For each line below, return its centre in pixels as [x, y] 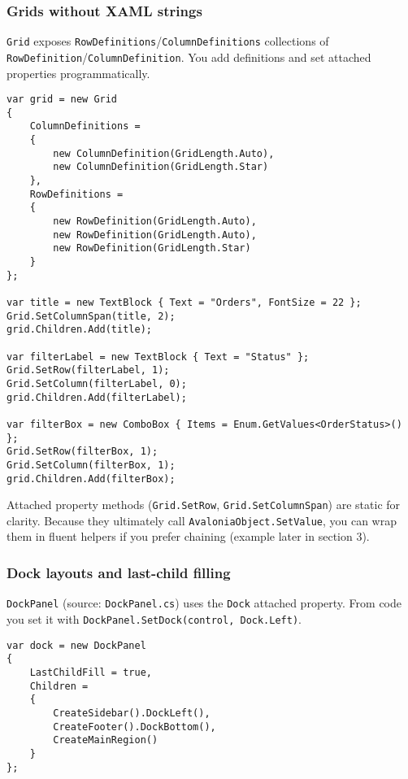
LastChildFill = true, [91, 672]
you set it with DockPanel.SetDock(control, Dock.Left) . [154, 618]
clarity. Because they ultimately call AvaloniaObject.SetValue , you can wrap [202, 520]
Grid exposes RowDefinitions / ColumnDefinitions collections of [168, 41]
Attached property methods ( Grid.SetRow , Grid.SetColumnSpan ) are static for [204, 505]
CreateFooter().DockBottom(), [135, 727]
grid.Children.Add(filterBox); [91, 479]
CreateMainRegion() [106, 740]
